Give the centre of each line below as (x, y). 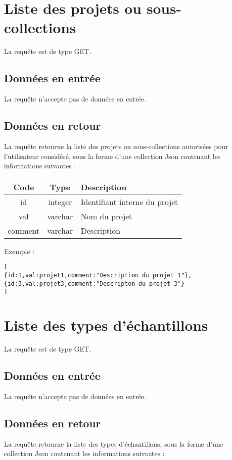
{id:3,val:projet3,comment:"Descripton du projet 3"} (94, 283)
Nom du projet (106, 216)
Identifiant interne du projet (129, 202)
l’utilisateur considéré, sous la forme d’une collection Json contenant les (112, 156)
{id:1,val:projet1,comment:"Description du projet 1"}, (98, 275)
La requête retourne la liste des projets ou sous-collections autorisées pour (116, 146)
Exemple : (19, 251)
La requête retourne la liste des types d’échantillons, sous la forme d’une (114, 443)
